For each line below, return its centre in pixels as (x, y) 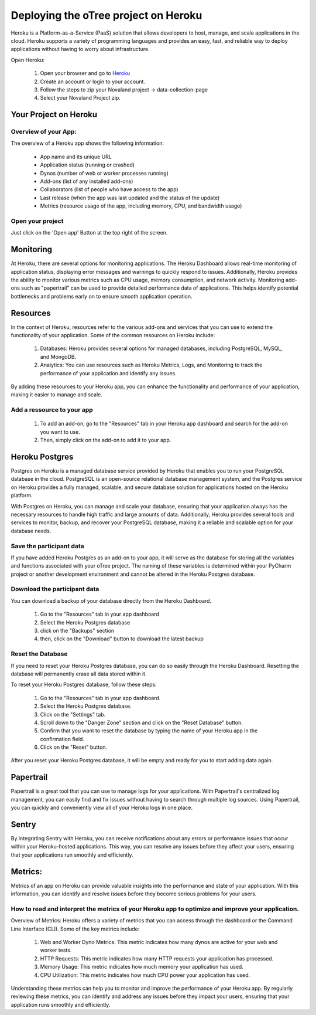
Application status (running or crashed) (87, 165)
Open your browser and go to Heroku (85, 73)
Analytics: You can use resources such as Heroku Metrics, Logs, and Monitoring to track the (151, 365)
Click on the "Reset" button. (74, 747)
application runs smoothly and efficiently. (61, 1004)
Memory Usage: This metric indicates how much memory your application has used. (142, 967)
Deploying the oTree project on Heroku (107, 15)
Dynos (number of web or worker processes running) (104, 173)
